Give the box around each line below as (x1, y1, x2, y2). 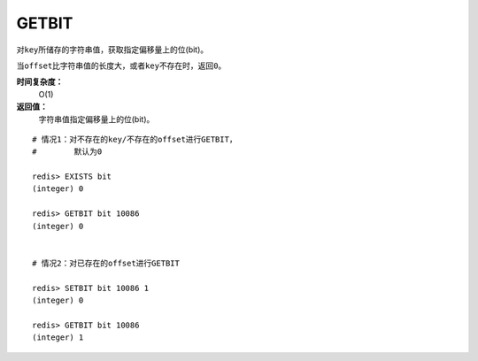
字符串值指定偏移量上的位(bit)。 (38, 113, 155, 124)
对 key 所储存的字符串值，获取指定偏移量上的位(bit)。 (16, 44, 209, 55)
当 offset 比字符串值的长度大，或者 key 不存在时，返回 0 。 (16, 60, 227, 71)
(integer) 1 (32, 333, 84, 342)
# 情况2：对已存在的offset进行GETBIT (32, 257, 181, 268)
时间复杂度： (16, 76, 64, 88)
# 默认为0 (32, 147, 103, 157)
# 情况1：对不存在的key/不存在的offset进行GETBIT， (32, 134, 238, 144)
